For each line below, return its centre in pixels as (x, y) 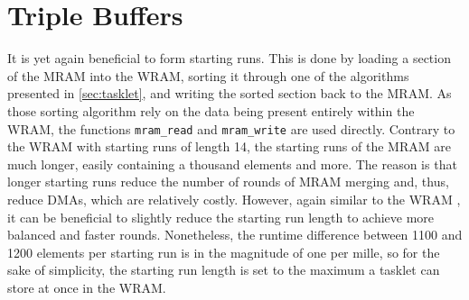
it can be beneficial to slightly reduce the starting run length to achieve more (221, 217)
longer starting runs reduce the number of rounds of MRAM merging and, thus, (228, 182)
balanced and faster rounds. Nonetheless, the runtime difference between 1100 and (235, 235)
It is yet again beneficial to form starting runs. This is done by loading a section (229, 58)
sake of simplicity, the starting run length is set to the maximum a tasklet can (224, 270)
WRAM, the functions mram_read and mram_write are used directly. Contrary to (231, 128)
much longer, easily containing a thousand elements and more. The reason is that (232, 164)
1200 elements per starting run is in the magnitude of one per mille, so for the (224, 252)
